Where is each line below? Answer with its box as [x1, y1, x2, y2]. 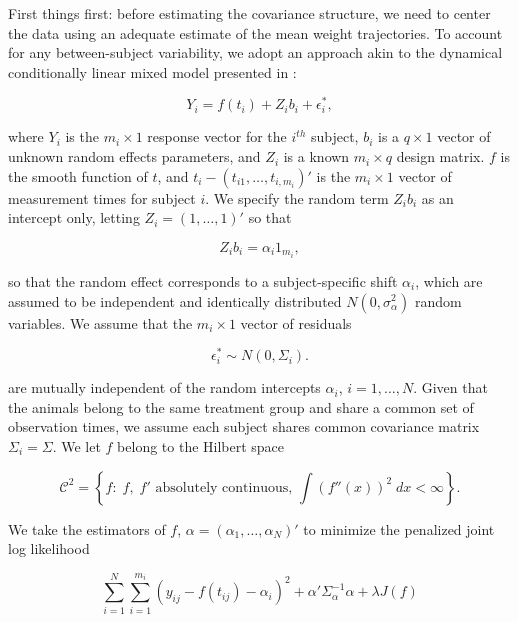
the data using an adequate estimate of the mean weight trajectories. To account [8, 22, 503, 43]
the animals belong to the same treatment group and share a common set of [8, 396, 474, 417]
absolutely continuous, [155, 480, 293, 495]
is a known [283, 146, 350, 167]
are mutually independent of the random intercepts [8, 377, 321, 398]
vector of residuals [240, 312, 352, 333]
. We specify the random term [205, 187, 389, 208]
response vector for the [147, 126, 287, 147]
